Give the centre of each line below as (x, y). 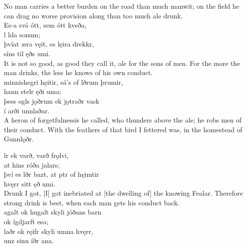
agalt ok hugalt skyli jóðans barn (53, 212)
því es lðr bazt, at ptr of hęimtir (52, 174)
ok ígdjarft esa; (26, 222)
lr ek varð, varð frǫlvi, (36, 155)
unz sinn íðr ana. (29, 240)
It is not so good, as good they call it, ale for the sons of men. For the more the (122, 63)
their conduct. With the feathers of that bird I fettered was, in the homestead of (123, 129)
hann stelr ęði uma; (33, 91)
